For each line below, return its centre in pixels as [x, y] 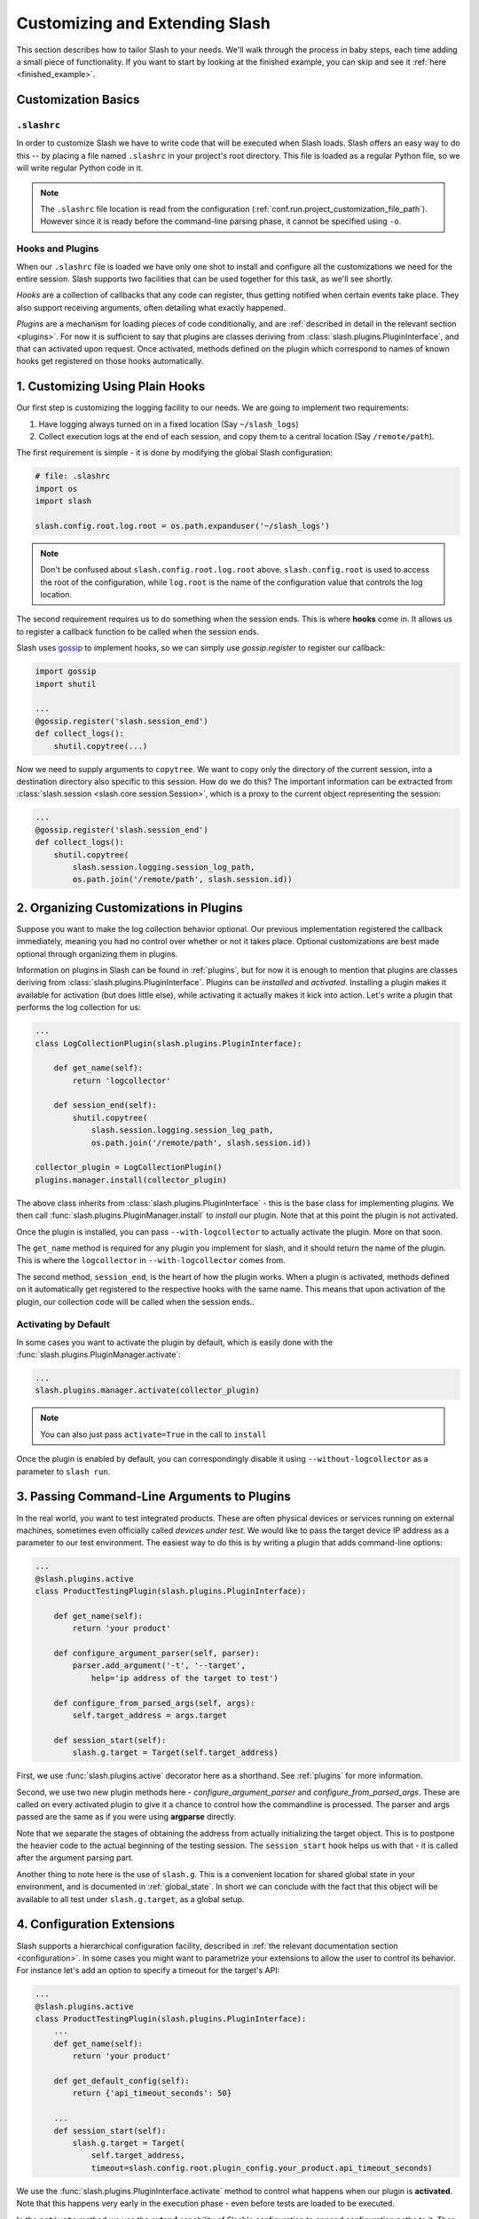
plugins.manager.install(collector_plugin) [131, 1180]
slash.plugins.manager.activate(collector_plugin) [148, 1390]
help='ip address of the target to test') [185, 1678]
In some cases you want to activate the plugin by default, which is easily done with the [174, 1342]
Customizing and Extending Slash [143, 23]
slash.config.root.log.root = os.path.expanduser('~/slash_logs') [182, 525]
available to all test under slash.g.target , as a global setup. [130, 1899]
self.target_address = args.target [150, 1715]
